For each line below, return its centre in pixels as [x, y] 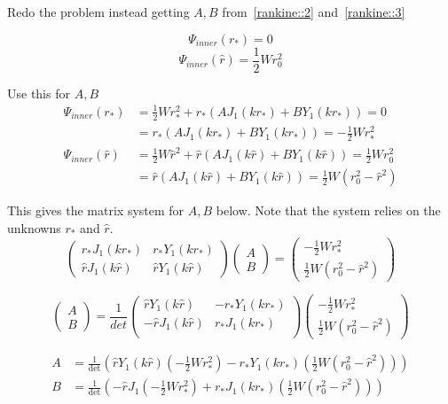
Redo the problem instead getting [98, 12]
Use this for [39, 93]
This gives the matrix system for [96, 210]
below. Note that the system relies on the [328, 210]
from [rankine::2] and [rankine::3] [314, 12]
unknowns [34, 227]
